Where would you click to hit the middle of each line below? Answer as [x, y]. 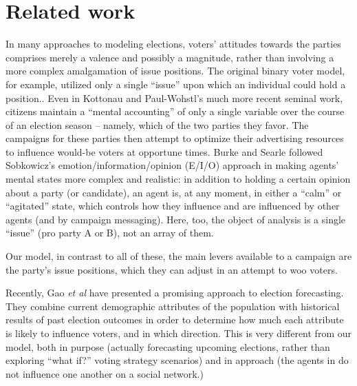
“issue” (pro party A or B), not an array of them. [110, 233]
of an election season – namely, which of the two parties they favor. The [157, 124]
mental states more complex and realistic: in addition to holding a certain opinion [178, 179]
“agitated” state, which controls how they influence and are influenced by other [173, 206]
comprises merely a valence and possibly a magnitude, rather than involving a [170, 57]
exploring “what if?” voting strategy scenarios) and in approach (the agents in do [177, 360]
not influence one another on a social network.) [105, 373]
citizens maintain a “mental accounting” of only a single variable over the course [175, 111]
